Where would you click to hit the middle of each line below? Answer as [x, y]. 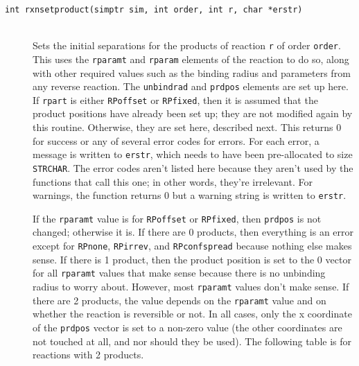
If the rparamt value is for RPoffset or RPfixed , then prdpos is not [177, 218]
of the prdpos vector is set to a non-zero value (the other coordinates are [187, 327]
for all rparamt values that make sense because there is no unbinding [179, 273]
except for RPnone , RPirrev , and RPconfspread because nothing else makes [192, 246]
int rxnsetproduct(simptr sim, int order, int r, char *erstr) [154, 10]
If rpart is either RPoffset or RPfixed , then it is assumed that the [175, 99]
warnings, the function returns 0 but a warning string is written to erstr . [190, 195]
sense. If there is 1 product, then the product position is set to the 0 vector [192, 259]
